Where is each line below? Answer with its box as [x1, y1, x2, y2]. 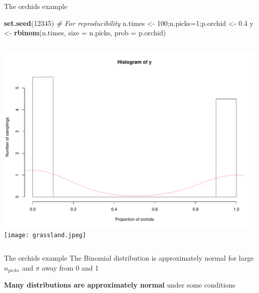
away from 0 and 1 [42, 263, 99, 273]
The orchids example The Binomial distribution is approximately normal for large [4, 253, 254, 263]
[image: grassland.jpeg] [4, 231, 86, 239]
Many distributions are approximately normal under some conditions [4, 280, 236, 290]
